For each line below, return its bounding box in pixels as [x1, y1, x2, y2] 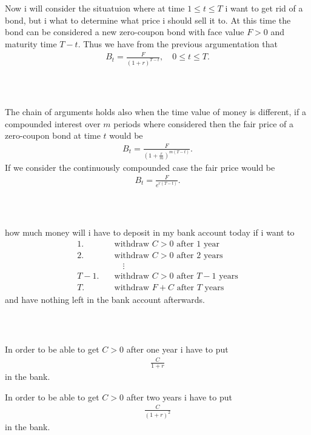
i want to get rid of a [225, 2, 303, 15]
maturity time [5, 38, 57, 50]
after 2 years [176, 251, 223, 261]
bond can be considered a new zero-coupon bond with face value [5, 25, 244, 38]
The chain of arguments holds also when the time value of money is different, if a [5, 105, 306, 118]
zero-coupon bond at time [5, 129, 101, 142]
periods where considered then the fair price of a [113, 117, 293, 130]
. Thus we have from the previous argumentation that [78, 38, 278, 50]
